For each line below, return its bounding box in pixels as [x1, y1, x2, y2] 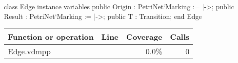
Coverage [126, 31, 162, 43]
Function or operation [8, 31, 94, 43]
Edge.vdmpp [8, 46, 51, 57]
